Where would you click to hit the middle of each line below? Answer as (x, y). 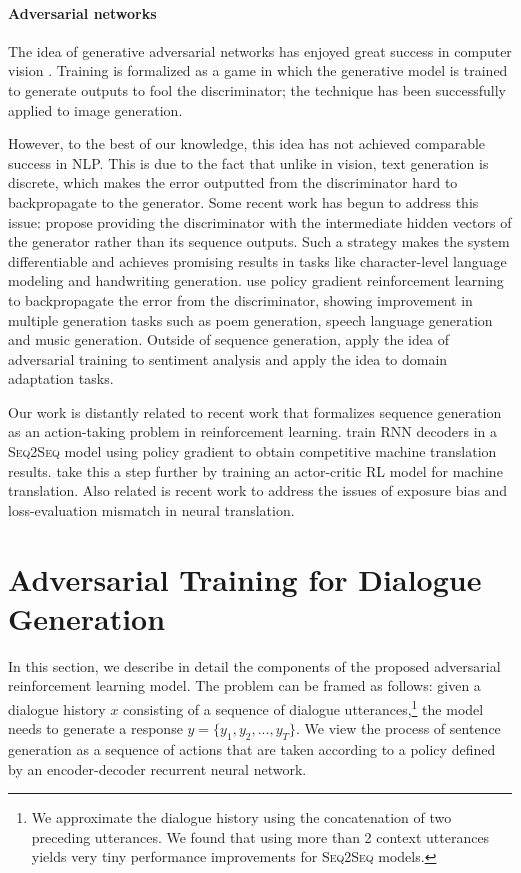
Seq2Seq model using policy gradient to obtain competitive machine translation (252, 451)
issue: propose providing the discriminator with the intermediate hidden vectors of (260, 221)
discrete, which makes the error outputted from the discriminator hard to (233, 182)
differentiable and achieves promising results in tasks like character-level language (257, 260)
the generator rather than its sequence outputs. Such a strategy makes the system (259, 241)
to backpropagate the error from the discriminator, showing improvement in (240, 299)
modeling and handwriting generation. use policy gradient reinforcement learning (256, 280)
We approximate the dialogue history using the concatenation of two (241, 817)
